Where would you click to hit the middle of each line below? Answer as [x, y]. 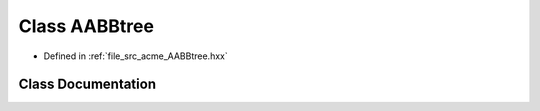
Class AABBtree [86, 26]
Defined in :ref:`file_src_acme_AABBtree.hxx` [136, 56]
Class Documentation [87, 84]
